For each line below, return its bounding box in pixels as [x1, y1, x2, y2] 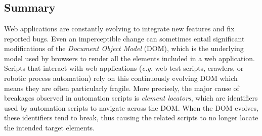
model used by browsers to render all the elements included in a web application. [4, 53, 255, 63]
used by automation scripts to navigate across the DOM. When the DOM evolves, [4, 102, 258, 113]
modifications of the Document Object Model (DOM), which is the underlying [4, 43, 244, 54]
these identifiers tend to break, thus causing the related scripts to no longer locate [4, 112, 258, 123]
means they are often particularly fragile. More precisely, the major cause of [4, 82, 239, 93]
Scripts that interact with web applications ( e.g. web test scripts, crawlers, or [4, 63, 244, 73]
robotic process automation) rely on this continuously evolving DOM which [4, 72, 238, 83]
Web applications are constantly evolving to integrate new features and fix [4, 23, 235, 33]
